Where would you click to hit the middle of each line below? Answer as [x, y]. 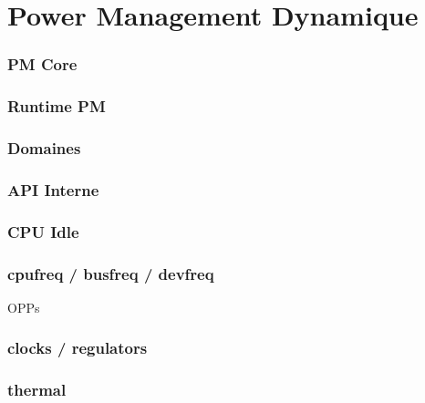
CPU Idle [43, 231]
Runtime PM [57, 106]
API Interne [53, 189]
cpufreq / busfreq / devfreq [111, 273]
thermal [37, 390]
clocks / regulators [78, 348]
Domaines [44, 147]
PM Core [42, 64]
